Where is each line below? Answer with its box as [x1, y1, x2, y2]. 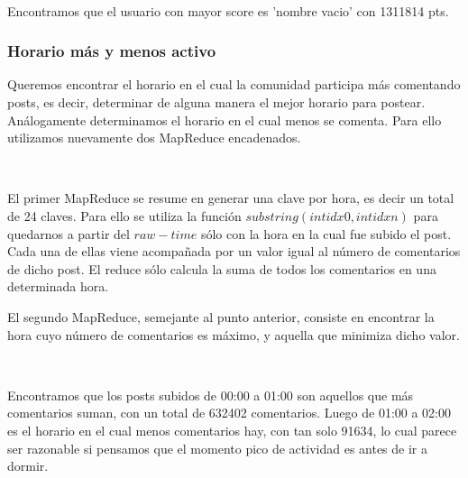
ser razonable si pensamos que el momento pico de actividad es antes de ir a [7, 438, 428, 457]
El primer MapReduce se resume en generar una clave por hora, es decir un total [7, 188, 454, 207]
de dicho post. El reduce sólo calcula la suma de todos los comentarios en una [7, 259, 436, 278]
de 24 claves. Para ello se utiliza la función [7, 206, 242, 225]
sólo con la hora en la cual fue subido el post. [200, 224, 452, 243]
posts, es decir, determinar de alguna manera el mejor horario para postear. [7, 93, 426, 111]
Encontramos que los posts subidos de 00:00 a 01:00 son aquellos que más [7, 385, 414, 404]
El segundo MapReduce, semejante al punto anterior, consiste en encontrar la [7, 307, 435, 326]
